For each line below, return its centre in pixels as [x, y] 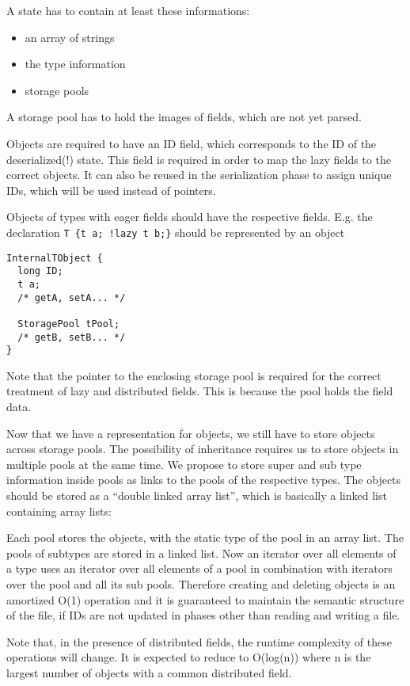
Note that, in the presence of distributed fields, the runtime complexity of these [199, 641]
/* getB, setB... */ [72, 337]
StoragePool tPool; [69, 324]
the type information [75, 64]
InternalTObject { [55, 258]
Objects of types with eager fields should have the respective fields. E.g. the [190, 217]
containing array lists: [59, 511]
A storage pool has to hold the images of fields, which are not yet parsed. [184, 117]
